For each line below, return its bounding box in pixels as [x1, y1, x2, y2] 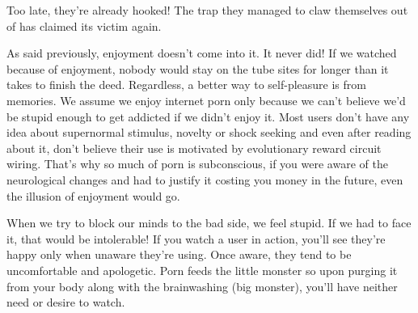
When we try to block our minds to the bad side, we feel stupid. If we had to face [6, 214, 412, 231]
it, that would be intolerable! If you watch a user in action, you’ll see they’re [6, 230, 386, 247]
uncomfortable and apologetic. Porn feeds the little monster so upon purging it [6, 261, 398, 278]
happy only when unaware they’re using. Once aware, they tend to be [6, 246, 352, 263]
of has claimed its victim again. [6, 17, 162, 34]
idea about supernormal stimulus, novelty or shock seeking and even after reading [6, 124, 412, 141]
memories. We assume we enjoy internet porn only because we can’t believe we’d [6, 91, 406, 108]
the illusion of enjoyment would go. [6, 187, 180, 204]
